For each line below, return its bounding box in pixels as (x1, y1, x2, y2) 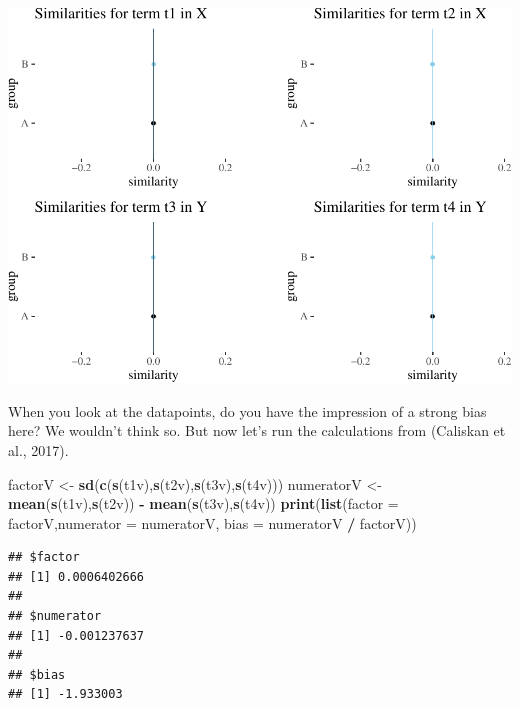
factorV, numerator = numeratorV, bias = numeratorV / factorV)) (8, 512, 417, 533)
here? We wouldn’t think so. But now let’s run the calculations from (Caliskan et (8, 420, 506, 441)
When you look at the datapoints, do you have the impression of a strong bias (8, 400, 487, 421)
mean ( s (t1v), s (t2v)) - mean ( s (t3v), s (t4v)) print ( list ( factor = (8, 493, 399, 514)
